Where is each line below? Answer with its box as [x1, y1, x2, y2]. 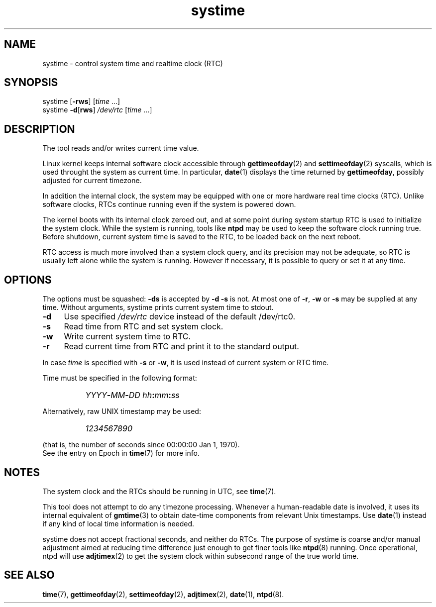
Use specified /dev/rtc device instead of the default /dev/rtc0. [64, 311, 296, 322]
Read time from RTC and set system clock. [64, 321, 223, 332]
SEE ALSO [4, 569, 55, 582]
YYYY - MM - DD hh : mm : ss [85, 390, 180, 401]
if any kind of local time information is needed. [42, 519, 195, 528]
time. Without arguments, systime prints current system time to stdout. [42, 303, 274, 312]
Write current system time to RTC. [64, 331, 191, 342]
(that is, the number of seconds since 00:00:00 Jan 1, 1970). [42, 440, 240, 449]
